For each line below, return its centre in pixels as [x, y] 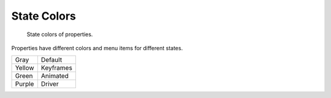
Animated [55, 76]
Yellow [25, 68]
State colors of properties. [60, 34]
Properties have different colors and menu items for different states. [97, 48]
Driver [50, 84]
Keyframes [57, 68]
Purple [25, 84]
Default [51, 60]
